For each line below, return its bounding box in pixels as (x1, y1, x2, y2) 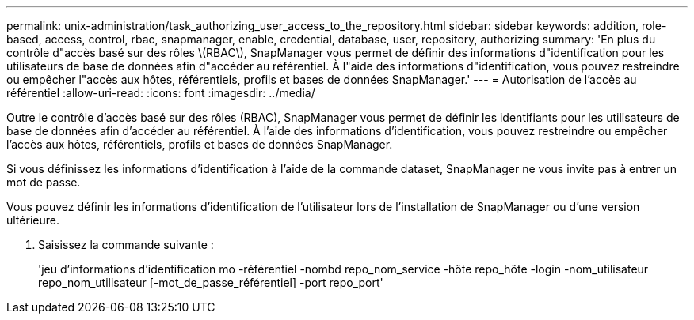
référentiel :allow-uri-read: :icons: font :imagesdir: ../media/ (6, 86, 315, 100)
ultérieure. (6, 213, 59, 227)
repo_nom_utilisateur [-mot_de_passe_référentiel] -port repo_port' (38, 276, 383, 289)
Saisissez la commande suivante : (38, 238, 214, 251)
